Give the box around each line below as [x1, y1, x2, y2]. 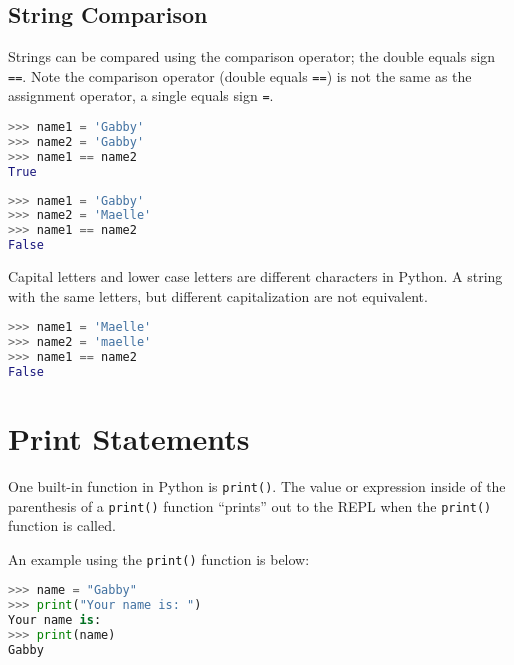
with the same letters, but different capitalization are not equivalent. [8, 285, 428, 306]
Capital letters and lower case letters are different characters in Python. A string [8, 266, 503, 287]
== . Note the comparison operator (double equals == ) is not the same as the [8, 65, 472, 86]
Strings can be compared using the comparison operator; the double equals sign [8, 46, 496, 67]
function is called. [8, 515, 116, 536]
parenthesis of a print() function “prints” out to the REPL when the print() [8, 495, 492, 516]
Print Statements [8, 417, 250, 458]
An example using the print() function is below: [8, 548, 310, 569]
